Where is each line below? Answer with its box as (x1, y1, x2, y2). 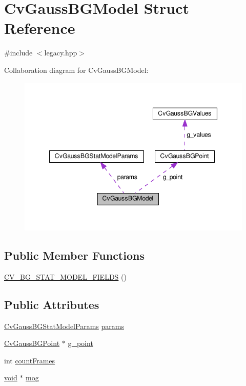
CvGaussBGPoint (4, 338, 60, 349)
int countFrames (4, 355, 55, 365)
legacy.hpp (44, 47, 77, 58)
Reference (4, 17, 75, 38)
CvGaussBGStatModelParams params (4, 320, 124, 331)
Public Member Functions (4, 247, 145, 263)
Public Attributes (4, 296, 99, 312)
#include (4, 47, 33, 58)
